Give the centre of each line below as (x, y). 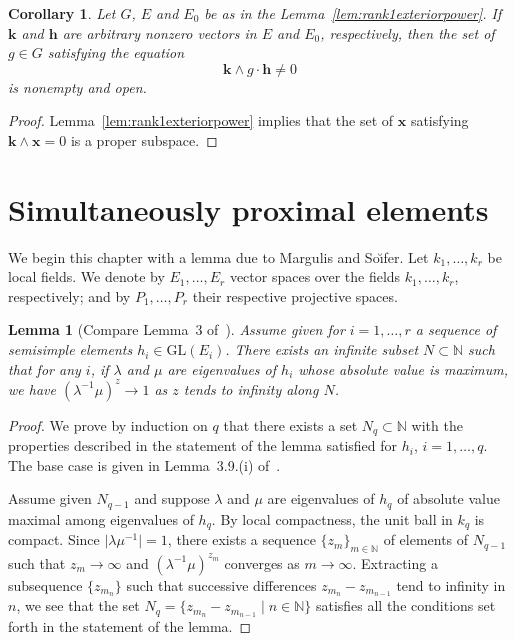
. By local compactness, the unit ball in (332, 518)
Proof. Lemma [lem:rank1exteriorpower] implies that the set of (201, 120)
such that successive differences (221, 584)
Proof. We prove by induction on (108, 424)
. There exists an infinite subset (322, 349)
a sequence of (456, 329)
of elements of (426, 539)
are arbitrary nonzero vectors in (159, 32)
